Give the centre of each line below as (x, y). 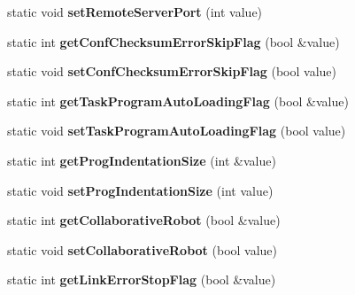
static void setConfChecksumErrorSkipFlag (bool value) (172, 71)
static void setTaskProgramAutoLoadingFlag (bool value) (177, 131)
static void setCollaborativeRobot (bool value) (143, 249)
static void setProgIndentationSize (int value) (140, 190)
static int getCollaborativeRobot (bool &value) (144, 220)
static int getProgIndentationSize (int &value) (142, 160)
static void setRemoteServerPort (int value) (135, 12)
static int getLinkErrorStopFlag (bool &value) (142, 279)
